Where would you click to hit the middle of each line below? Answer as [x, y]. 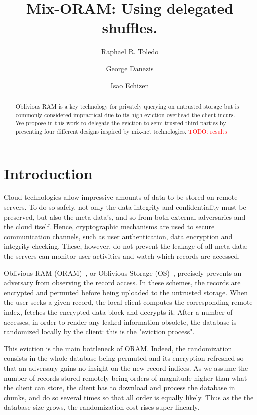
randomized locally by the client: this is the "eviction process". [99, 331]
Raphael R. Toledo [130, 52]
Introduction [48, 173]
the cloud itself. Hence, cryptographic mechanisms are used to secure [109, 226]
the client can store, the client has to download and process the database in [120, 387]
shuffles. [130, 28]
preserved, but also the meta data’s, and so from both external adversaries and [125, 216]
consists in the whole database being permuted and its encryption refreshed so [124, 358]
